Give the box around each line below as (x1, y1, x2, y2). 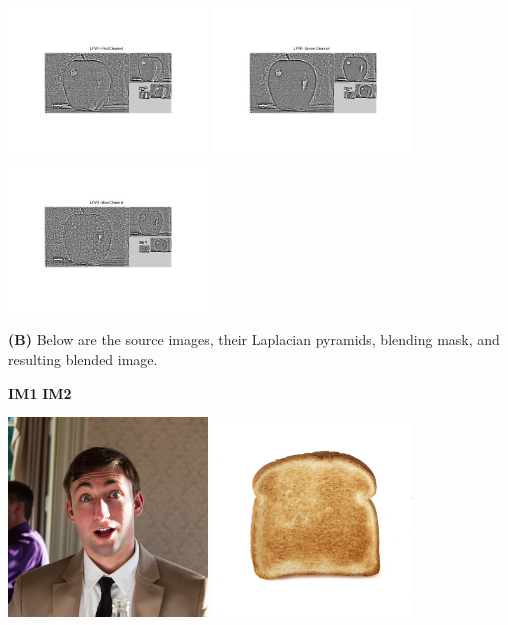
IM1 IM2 (8, 382, 72, 403)
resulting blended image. (8, 349, 158, 370)
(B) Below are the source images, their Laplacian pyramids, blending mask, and (8, 329, 500, 350)
